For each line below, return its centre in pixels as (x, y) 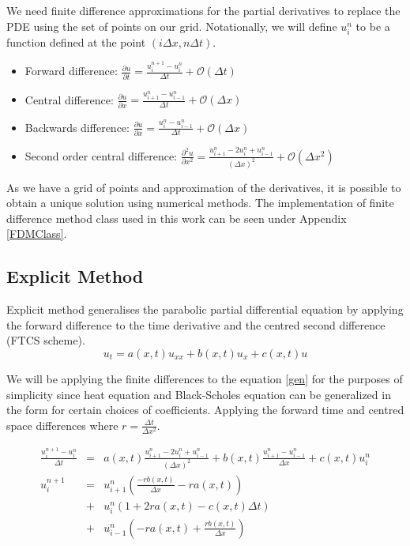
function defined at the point (76, 41)
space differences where (62, 425)
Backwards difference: (77, 127)
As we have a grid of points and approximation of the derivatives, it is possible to (204, 187)
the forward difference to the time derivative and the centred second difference (196, 324)
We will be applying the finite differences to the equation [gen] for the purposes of (205, 379)
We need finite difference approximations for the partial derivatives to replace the (203, 10)
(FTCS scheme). (46, 340)
